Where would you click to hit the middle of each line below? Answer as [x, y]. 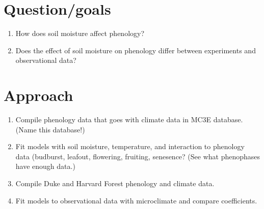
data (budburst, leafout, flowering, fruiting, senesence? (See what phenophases [138, 156]
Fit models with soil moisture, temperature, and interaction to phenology [130, 146]
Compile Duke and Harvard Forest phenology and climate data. [115, 183]
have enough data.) [45, 166]
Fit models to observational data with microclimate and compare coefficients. [136, 200]
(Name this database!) [50, 129]
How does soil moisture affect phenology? [80, 33]
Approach [38, 95]
